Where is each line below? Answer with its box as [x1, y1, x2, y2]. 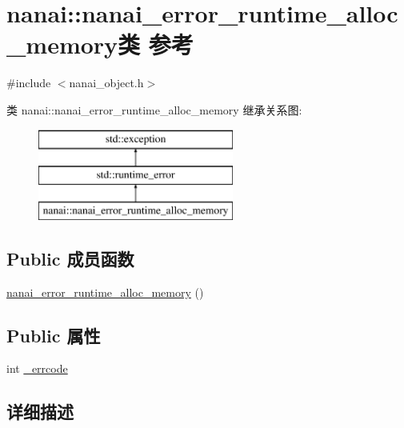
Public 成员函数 [6, 246, 134, 270]
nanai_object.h [69, 74, 144, 91]
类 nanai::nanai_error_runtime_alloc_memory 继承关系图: [6, 101, 302, 118]
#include [6, 74, 51, 91]
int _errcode [6, 360, 68, 377]
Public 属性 [6, 322, 101, 347]
